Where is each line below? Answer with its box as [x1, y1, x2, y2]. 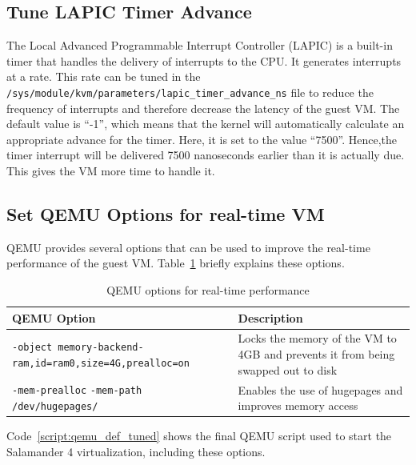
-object [12, 342, 53, 354]
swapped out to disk [238, 361, 338, 378]
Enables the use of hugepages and [238, 381, 403, 398]
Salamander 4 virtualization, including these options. [6, 443, 266, 459]
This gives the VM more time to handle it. [6, 162, 215, 179]
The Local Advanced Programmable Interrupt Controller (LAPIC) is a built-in [6, 37, 393, 54]
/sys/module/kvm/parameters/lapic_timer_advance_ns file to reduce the [6, 83, 374, 100]
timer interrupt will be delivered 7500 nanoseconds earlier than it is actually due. [6, 146, 405, 163]
